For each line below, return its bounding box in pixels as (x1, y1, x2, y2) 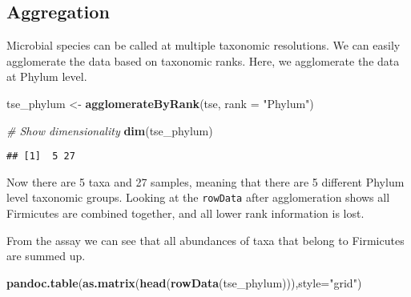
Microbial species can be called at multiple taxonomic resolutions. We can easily (6, 37, 401, 54)
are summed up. (6, 247, 86, 264)
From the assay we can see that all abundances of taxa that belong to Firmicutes (6, 231, 405, 248)
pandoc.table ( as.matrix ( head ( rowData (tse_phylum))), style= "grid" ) (6, 274, 362, 291)
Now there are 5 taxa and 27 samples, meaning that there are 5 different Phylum (6, 173, 405, 190)
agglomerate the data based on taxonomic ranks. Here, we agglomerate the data (6, 52, 400, 69)
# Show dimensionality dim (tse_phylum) (6, 122, 213, 138)
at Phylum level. (6, 68, 87, 85)
